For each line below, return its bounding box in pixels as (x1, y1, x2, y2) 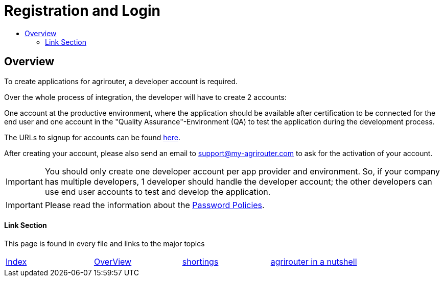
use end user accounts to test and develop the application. (44, 186, 271, 197)
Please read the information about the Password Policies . (44, 199, 265, 210)
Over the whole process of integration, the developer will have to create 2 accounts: (4, 92, 287, 101)
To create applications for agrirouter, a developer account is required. (4, 76, 238, 86)
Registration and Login (4, 2, 160, 19)
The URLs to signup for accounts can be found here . (4, 133, 181, 142)
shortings (182, 256, 219, 267)
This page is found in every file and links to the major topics (4, 239, 205, 248)
